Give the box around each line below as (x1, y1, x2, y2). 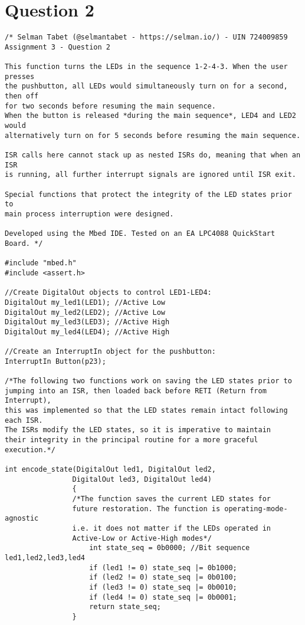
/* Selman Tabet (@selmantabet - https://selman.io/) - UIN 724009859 (5, 33, 288, 42)
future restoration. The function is (72, 504, 221, 513)
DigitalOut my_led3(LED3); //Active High (5, 318, 170, 327)
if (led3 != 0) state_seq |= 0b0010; (89, 583, 237, 591)
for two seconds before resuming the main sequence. (5, 101, 216, 110)
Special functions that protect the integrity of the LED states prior (5, 190, 292, 199)
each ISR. (5, 416, 43, 425)
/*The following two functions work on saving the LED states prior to (5, 377, 292, 386)
